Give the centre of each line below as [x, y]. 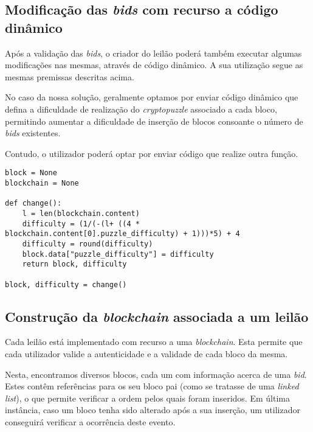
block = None [31, 173]
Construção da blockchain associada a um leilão [157, 316]
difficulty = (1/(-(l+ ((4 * [81, 224]
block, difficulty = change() [66, 284]
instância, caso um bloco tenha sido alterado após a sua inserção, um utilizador [153, 410]
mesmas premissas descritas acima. [70, 76]
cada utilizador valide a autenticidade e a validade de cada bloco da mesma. [146, 354]
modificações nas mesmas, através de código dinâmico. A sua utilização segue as [154, 65]
